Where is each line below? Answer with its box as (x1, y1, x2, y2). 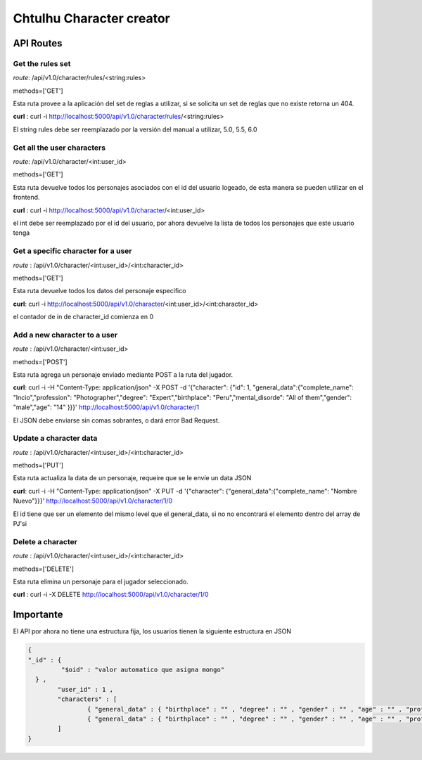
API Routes (13, 37, 63, 49)
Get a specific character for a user (13, 246, 132, 256)
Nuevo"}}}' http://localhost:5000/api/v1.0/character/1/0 (13, 496, 173, 505)
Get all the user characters (13, 143, 105, 153)
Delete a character (13, 536, 77, 546)
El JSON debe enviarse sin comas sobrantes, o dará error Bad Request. (13, 416, 220, 425)
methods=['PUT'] (13, 461, 63, 470)
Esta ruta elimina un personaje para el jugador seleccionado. (13, 577, 189, 586)
